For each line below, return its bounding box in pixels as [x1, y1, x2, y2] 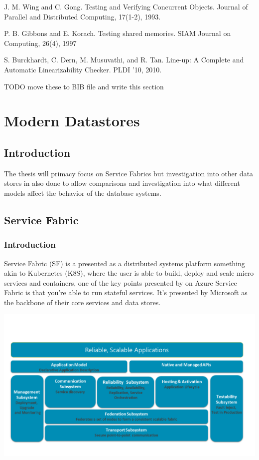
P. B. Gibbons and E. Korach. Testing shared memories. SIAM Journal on [4, 28, 231, 38]
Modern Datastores [4, 110, 140, 131]
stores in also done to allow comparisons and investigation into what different [4, 178, 240, 188]
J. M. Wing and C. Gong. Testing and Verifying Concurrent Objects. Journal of [4, 1, 248, 11]
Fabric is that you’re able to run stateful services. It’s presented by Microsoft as [4, 287, 248, 298]
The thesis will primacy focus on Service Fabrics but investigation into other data [4, 168, 254, 178]
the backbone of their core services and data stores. [4, 297, 161, 307]
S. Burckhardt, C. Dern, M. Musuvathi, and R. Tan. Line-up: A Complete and [4, 54, 244, 65]
